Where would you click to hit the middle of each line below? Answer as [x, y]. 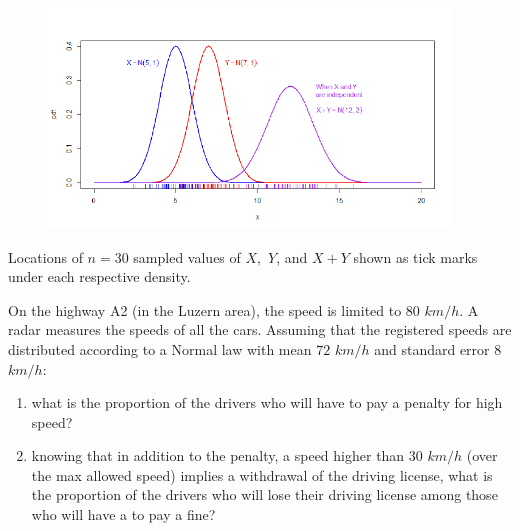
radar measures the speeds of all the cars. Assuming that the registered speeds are [260, 329]
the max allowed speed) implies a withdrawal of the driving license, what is [262, 474]
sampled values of [187, 256]
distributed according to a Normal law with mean [160, 348]
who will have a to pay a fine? [123, 514]
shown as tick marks [415, 256]
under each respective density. [99, 276]
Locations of [45, 256]
